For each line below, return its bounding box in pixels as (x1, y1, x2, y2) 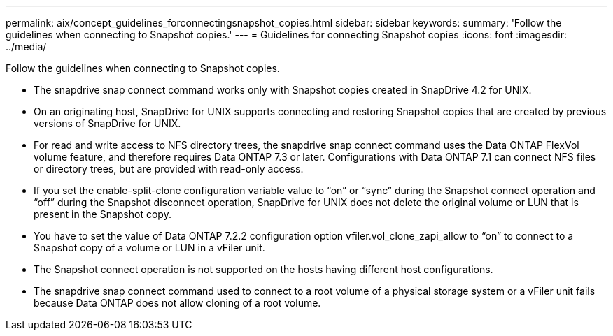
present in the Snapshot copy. (34, 208, 171, 220)
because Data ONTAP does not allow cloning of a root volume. (34, 297, 321, 309)
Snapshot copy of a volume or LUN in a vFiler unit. (34, 242, 265, 254)
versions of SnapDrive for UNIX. (34, 117, 181, 129)
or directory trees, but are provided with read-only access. (34, 163, 304, 175)
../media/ (6, 41, 47, 52)
